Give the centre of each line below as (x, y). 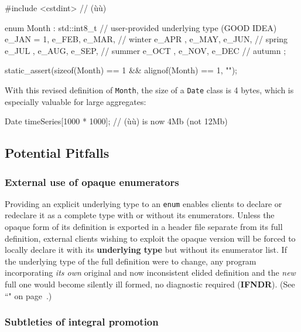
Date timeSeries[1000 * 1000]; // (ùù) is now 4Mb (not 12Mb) (116, 121)
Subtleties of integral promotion (82, 322)
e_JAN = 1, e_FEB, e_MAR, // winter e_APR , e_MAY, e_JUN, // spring (146, 39)
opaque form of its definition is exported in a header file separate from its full (144, 227)
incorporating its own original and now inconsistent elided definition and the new (150, 272)
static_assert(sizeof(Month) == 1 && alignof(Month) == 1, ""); (121, 70)
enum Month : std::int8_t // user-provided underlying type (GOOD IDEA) (141, 27)
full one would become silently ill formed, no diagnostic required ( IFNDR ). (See (150, 284)
